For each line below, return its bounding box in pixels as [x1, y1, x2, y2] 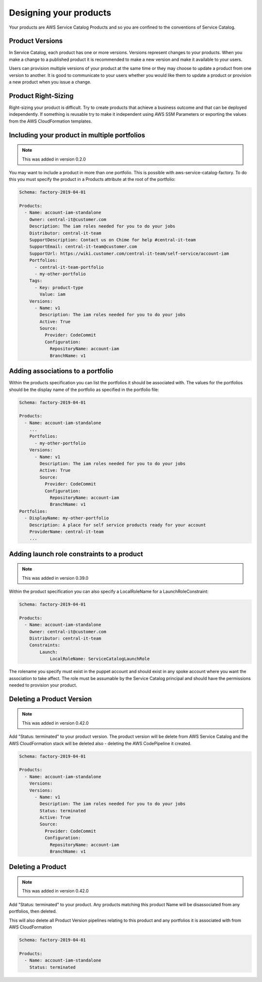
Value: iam [39, 292, 65, 297]
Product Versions [9, 37, 63, 45]
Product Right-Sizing [9, 91, 74, 100]
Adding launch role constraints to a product [9, 550, 143, 558]
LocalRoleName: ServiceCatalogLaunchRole [49, 656, 150, 661]
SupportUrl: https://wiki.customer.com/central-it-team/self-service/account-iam [29, 250, 229, 256]
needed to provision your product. [9, 682, 77, 688]
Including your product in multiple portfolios [9, 131, 146, 139]
